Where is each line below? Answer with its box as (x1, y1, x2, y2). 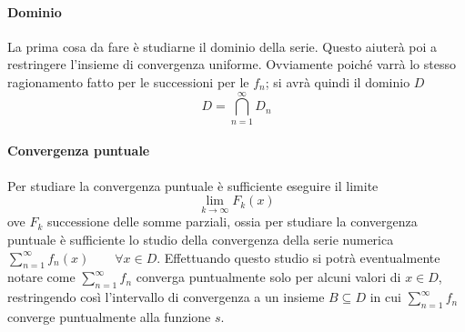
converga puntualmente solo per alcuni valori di (136, 267, 401, 287)
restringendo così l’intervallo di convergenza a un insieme (7, 287, 325, 307)
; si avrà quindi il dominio (265, 72, 410, 91)
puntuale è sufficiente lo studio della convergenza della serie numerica (7, 229, 394, 248)
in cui (369, 287, 401, 307)
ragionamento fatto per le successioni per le (7, 72, 249, 91)
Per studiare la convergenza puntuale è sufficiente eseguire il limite (7, 176, 379, 195)
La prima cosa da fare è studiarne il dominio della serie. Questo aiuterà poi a (7, 36, 438, 55)
